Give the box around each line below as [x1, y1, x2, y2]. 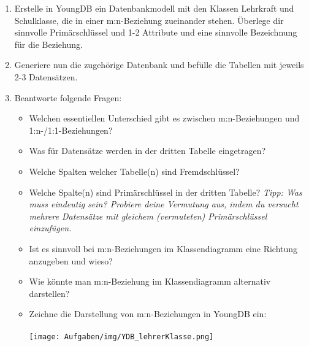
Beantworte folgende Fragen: [14, 91, 122, 104]
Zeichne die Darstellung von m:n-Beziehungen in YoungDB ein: [29, 307, 267, 320]
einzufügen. [29, 221, 72, 234]
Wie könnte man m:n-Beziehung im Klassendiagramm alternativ [29, 275, 271, 288]
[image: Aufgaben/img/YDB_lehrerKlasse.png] [29, 333, 214, 342]
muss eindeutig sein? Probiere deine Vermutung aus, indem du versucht [29, 198, 299, 210]
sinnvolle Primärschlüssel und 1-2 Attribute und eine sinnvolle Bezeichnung [14, 26, 297, 39]
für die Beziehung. [14, 37, 83, 50]
